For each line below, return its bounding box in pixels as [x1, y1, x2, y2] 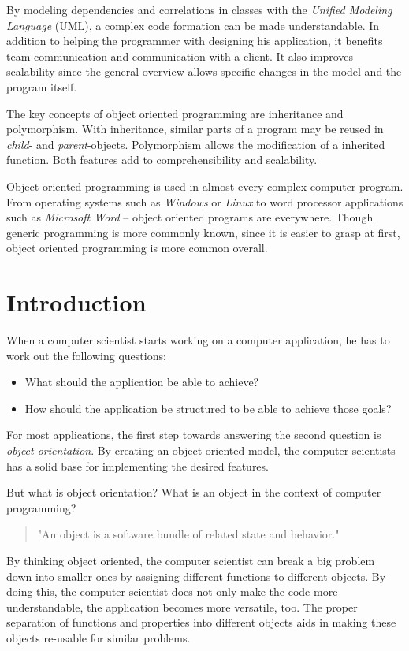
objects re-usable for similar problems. [6, 629, 191, 645]
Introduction [6, 286, 147, 318]
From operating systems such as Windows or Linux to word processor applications [6, 193, 403, 210]
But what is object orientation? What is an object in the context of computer [6, 484, 381, 500]
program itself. [6, 78, 77, 95]
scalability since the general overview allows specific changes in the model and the [6, 63, 402, 80]
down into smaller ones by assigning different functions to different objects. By [6, 567, 386, 584]
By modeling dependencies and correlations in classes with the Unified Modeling [6, 2, 392, 17]
